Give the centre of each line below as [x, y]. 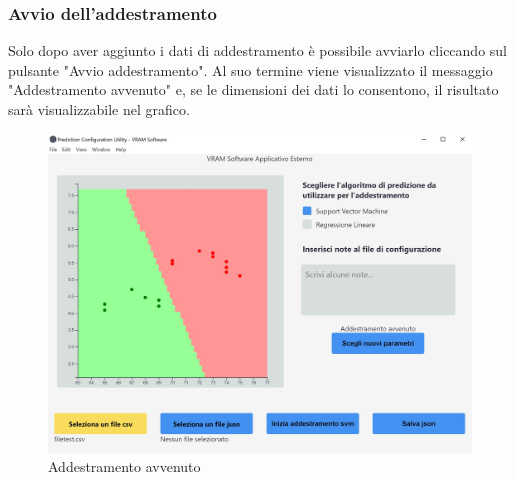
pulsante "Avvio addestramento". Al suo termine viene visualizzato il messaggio [250, 69]
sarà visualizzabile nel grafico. [99, 109]
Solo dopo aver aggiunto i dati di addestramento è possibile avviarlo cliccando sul [257, 50]
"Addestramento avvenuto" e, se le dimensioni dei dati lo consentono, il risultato [253, 89]
